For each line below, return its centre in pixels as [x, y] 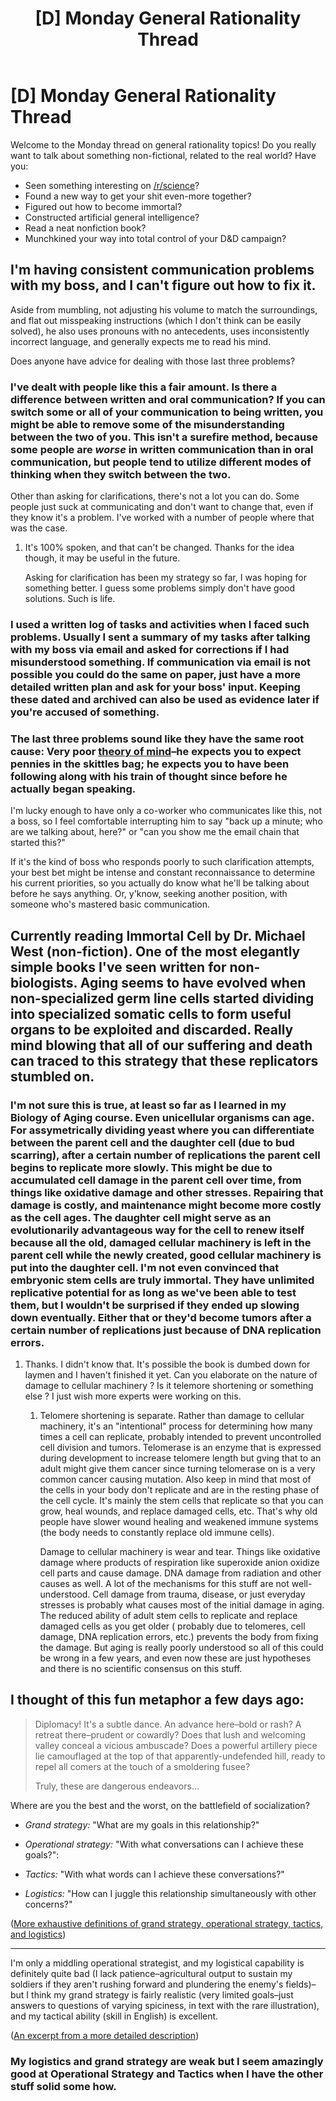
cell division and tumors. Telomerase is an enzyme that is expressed [180, 1447]
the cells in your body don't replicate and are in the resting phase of [179, 1489]
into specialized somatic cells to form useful [151, 1013]
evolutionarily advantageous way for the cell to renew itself [157, 1230]
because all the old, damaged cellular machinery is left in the [161, 1242]
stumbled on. [52, 1076]
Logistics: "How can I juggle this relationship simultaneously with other [170, 1893]
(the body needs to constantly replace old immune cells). [157, 1532]
